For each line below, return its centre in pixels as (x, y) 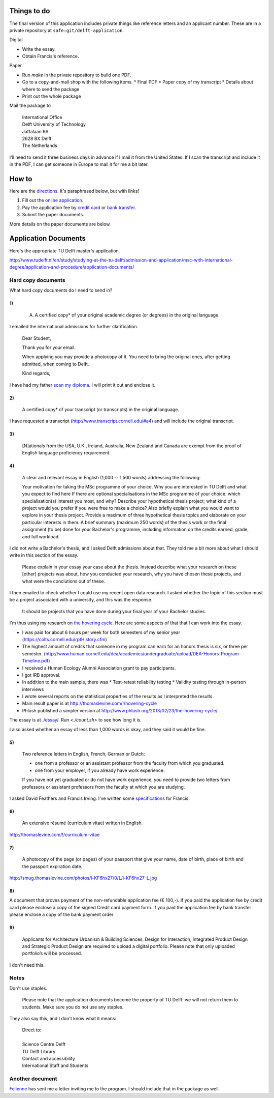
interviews (33, 689)
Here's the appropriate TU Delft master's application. (65, 251)
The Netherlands (40, 146)
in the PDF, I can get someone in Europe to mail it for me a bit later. (79, 164)
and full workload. (41, 536)
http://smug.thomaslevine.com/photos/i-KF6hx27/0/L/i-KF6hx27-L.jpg (83, 878)
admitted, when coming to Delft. (56, 364)
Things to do (30, 11)
